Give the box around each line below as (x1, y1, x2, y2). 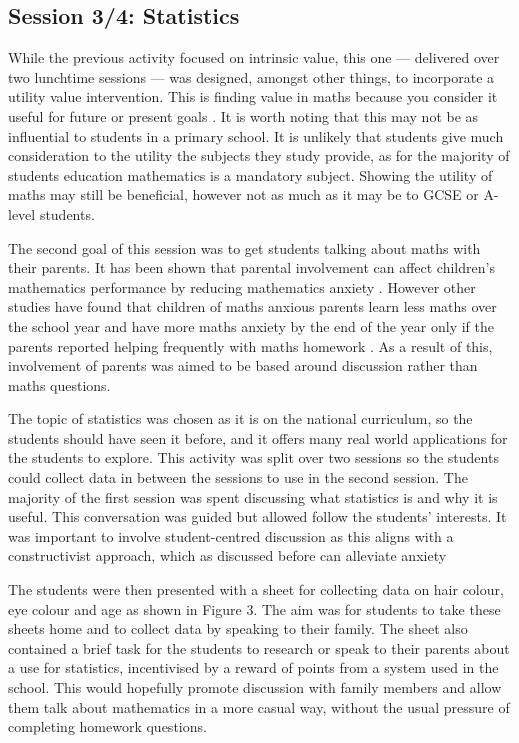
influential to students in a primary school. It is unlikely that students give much (8, 125, 504, 146)
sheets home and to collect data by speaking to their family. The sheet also (8, 618, 468, 639)
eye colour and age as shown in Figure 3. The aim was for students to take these (8, 598, 501, 619)
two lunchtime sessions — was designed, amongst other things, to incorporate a (8, 66, 495, 87)
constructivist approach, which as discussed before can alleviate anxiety (8, 545, 447, 566)
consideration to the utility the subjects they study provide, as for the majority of (8, 145, 510, 166)
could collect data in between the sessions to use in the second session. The (8, 467, 468, 488)
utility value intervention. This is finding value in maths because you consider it (8, 86, 498, 107)
